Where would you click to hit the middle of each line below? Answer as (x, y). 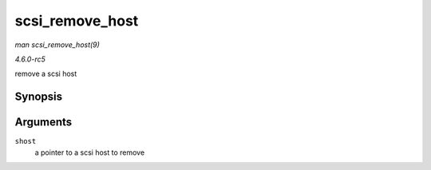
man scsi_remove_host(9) (57, 45)
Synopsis (39, 97)
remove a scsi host (46, 74)
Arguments (43, 123)
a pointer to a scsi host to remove (90, 152)
